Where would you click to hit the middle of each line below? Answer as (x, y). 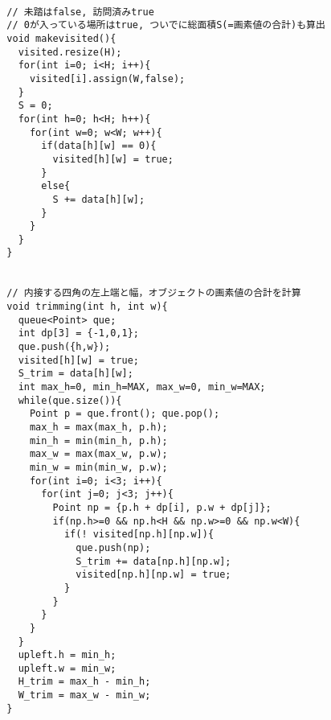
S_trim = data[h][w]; (76, 374)
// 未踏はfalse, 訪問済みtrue (80, 12)
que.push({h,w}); (64, 347)
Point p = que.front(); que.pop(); (125, 414)
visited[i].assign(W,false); (107, 78)
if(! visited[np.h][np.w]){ (139, 535)
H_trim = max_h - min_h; (84, 682)
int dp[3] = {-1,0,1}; (78, 333)
